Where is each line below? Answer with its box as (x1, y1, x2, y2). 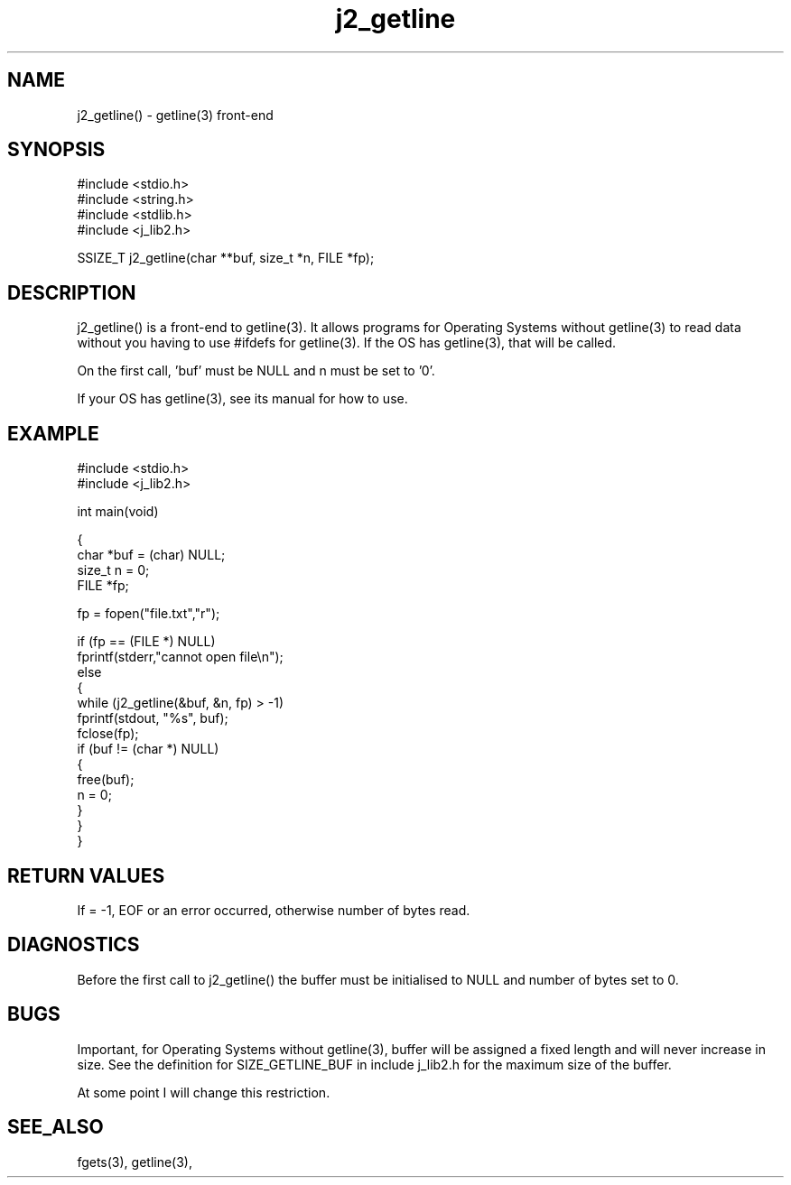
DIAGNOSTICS (7, 933, 140, 957)
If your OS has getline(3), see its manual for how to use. (77, 391, 408, 407)
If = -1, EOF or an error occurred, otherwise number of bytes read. (77, 902, 470, 918)
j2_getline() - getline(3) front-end (77, 106, 274, 123)
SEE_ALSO (7, 1116, 104, 1139)
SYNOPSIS (7, 138, 106, 162)
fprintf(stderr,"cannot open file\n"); (77, 649, 284, 665)
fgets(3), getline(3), (77, 1153, 193, 1170)
